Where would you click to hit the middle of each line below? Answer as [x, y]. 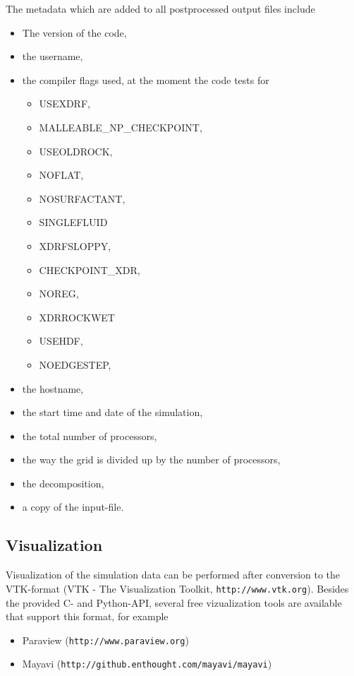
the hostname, [53, 388]
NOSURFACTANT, [82, 198]
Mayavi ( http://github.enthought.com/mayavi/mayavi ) [147, 664]
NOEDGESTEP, [75, 364]
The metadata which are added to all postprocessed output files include [160, 8]
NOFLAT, [61, 175]
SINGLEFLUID [73, 222]
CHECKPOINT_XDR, [90, 269]
